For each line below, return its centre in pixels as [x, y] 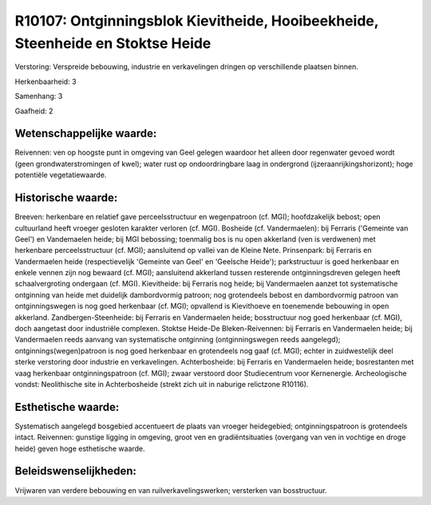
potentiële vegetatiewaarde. [61, 175]
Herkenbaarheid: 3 [45, 81]
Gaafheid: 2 [34, 111]
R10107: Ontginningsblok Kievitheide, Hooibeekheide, [197, 21]
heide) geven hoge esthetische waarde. [80, 448]
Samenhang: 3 [39, 97]
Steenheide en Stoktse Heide [113, 43]
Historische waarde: [66, 198]
